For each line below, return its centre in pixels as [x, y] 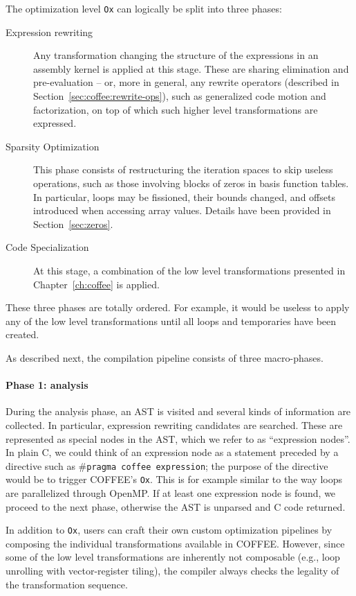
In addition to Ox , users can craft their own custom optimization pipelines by [169, 530]
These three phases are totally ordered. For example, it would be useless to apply [178, 307]
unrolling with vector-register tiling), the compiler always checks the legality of [172, 571]
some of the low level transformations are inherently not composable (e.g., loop [173, 557]
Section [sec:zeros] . [73, 223]
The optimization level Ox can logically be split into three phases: [144, 8]
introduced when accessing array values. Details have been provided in [182, 210]
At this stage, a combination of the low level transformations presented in [189, 270]
